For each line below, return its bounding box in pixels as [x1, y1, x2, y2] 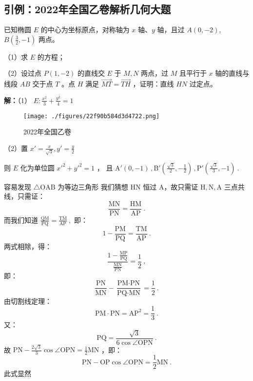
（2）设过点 [4, 68, 41, 78]
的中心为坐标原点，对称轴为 [40, 24, 130, 35]
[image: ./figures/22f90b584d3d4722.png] [23, 112, 160, 120]
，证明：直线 [133, 79, 174, 89]
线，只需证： [4, 191, 45, 201]
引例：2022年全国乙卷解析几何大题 [4, 1, 171, 17]
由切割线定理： [4, 296, 52, 306]
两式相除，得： [4, 241, 52, 251]
